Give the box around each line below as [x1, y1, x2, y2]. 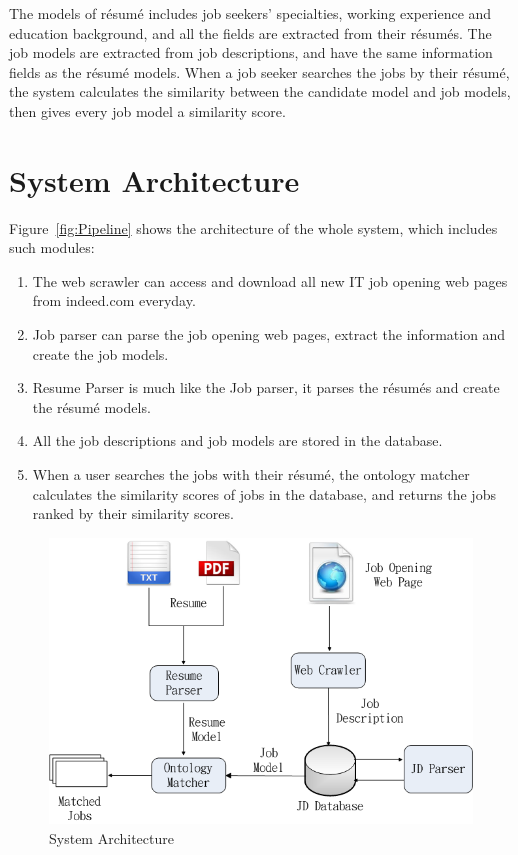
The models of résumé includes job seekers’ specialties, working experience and [9, 3, 492, 23]
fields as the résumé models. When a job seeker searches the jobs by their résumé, [9, 61, 510, 82]
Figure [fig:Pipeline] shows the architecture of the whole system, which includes [9, 217, 498, 238]
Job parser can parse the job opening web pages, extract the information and [32, 324, 506, 345]
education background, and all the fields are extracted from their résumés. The [9, 22, 492, 43]
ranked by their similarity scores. [32, 503, 234, 524]
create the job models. [32, 343, 169, 364]
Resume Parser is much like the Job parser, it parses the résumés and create [32, 377, 500, 398]
